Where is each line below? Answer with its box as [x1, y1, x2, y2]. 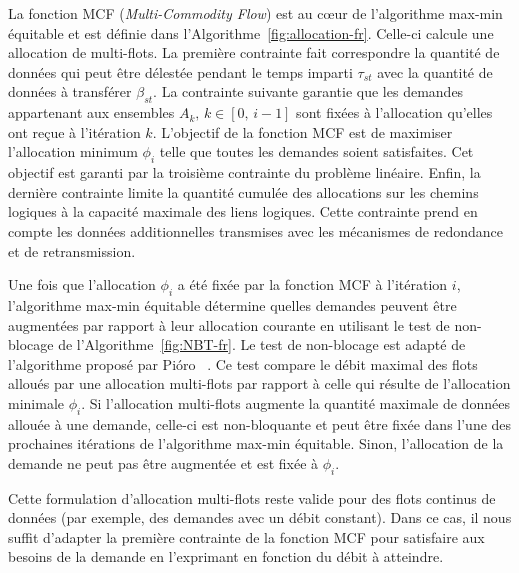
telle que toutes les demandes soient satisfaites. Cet [159, 141, 474, 162]
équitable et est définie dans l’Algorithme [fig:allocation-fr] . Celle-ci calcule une [8, 22, 494, 43]
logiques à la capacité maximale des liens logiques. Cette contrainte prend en [8, 201, 478, 222]
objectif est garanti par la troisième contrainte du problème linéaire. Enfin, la [8, 162, 481, 183]
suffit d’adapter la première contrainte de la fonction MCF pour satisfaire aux [8, 526, 485, 547]
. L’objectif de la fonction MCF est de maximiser [152, 121, 453, 142]
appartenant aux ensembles [8, 102, 175, 123]
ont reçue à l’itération [8, 121, 141, 142]
